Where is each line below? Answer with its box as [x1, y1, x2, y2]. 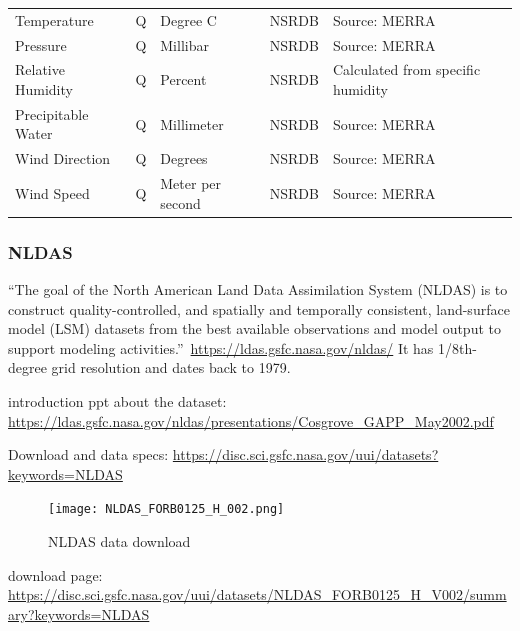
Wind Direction [15, 148, 111, 169]
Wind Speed [15, 182, 90, 203]
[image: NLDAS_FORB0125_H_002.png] [48, 502, 285, 517]
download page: [8, 564, 103, 585]
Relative [15, 59, 65, 80]
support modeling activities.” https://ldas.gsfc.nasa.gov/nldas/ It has [8, 337, 434, 358]
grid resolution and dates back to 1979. [51, 357, 291, 378]
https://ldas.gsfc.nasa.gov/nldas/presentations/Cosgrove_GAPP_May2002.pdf [8, 410, 494, 431]
